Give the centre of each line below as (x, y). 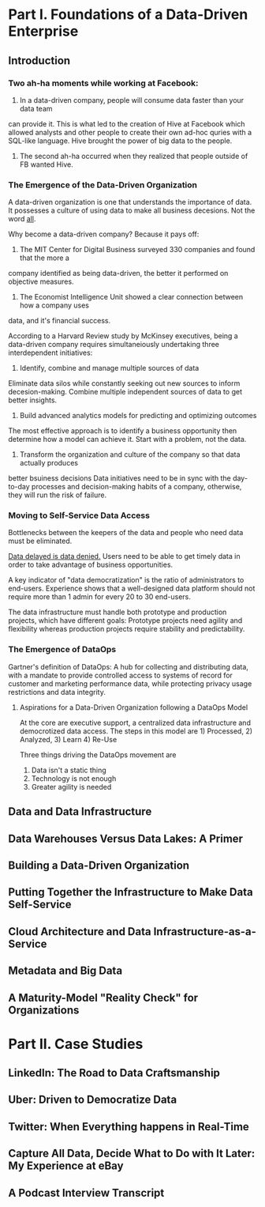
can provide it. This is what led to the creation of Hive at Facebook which (127, 123)
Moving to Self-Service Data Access (79, 515)
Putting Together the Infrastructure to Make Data (131, 892)
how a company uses (54, 305)
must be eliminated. (40, 541)
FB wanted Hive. (46, 164)
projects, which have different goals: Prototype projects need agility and (125, 620)
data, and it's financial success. (60, 321)
